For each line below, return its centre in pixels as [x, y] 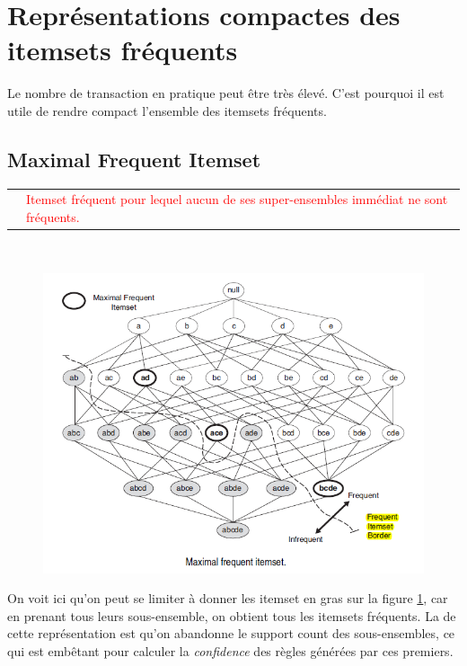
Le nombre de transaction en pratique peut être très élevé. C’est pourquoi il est [226, 93]
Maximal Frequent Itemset [134, 159]
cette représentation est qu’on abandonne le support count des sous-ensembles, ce [231, 633]
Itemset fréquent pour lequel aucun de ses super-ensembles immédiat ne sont [237, 199]
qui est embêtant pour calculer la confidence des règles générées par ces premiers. [230, 650]
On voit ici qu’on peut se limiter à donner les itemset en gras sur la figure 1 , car [228, 598]
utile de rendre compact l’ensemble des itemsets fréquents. [167, 110]
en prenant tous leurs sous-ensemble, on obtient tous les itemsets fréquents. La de [232, 615]
